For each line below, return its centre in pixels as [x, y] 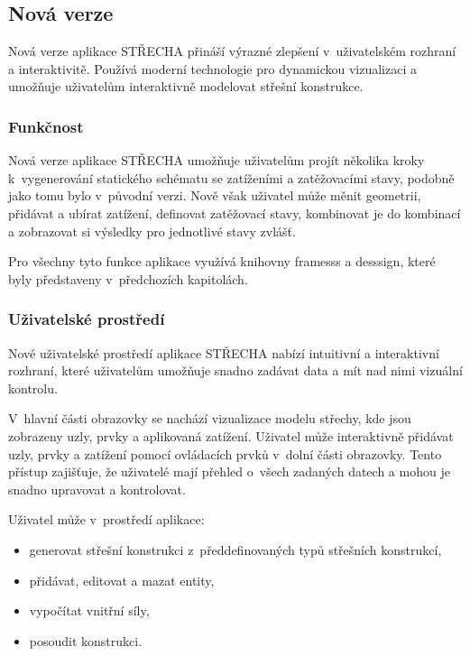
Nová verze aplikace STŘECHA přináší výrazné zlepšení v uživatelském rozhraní [232, 51]
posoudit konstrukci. [86, 640]
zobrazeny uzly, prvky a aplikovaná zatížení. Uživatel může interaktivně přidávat [231, 435]
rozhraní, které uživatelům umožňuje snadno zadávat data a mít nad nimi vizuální [235, 370]
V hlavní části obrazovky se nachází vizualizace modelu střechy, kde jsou [210, 418]
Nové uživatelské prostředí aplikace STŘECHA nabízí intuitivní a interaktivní [224, 352]
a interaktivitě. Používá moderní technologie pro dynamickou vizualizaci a [212, 68]
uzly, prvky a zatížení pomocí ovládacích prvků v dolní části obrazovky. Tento [225, 453]
